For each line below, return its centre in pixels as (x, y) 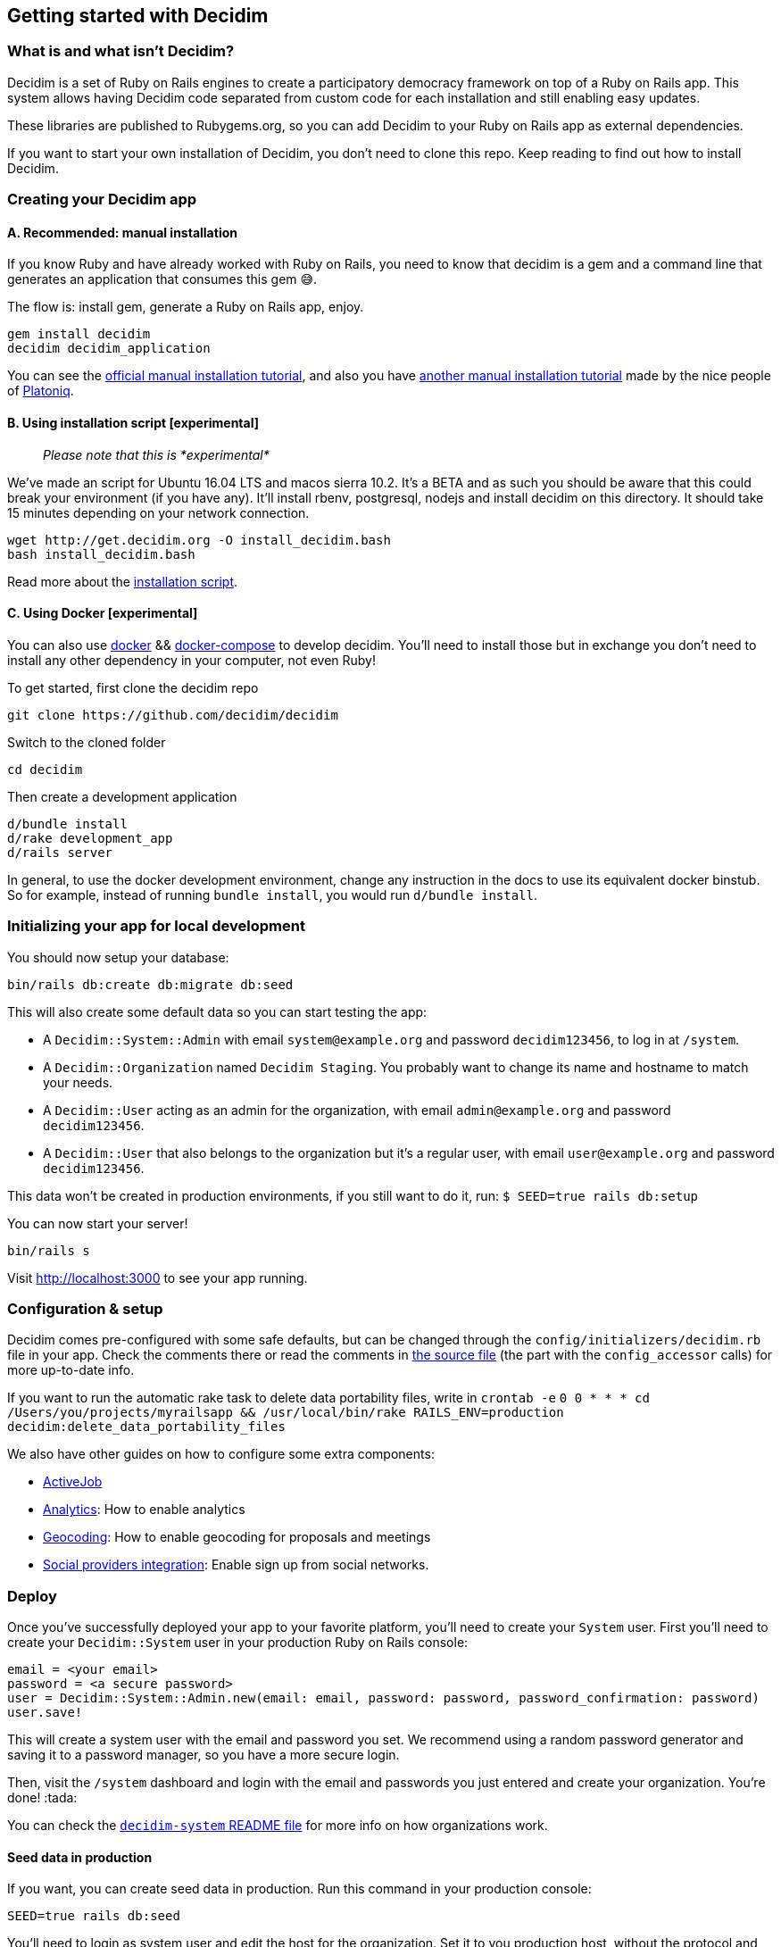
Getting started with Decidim (138, 16)
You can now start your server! (98, 1223)
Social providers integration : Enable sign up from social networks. (236, 1565)
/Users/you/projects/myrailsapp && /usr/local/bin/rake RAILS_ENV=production (286, 1413)
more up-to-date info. (71, 1370)
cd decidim (45, 769)
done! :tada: (42, 1798)
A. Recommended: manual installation (122, 232)
